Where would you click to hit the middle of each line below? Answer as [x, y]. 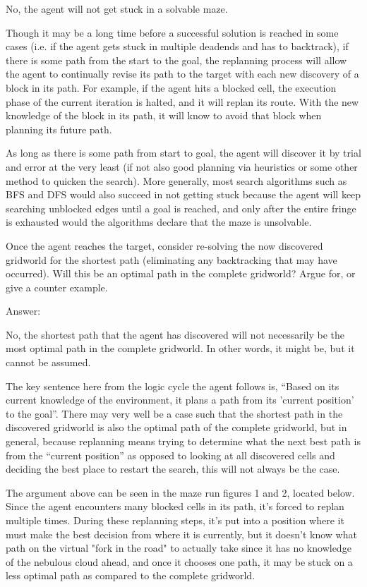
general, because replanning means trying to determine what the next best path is [183, 441]
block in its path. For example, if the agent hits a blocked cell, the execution [171, 87]
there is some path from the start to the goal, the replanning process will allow [176, 60]
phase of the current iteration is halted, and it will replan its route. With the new [182, 101]
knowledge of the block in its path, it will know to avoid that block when [164, 115]
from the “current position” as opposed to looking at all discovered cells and [170, 455]
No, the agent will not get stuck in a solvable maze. [117, 8]
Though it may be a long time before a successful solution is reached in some [172, 32]
